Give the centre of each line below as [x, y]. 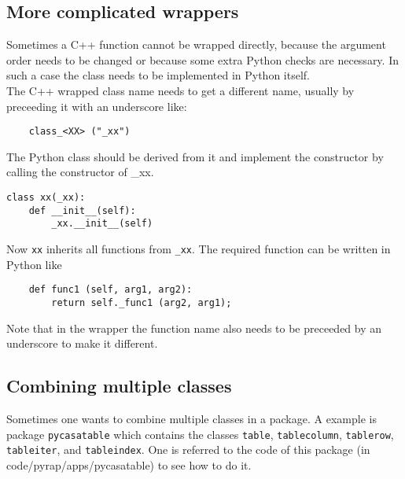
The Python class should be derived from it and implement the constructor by [195, 156]
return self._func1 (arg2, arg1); [142, 302]
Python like [34, 264]
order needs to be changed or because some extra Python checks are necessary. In [202, 59]
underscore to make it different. [82, 343]
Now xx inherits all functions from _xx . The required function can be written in [199, 248]
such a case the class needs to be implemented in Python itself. [158, 75]
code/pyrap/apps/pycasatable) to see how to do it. [129, 464]
